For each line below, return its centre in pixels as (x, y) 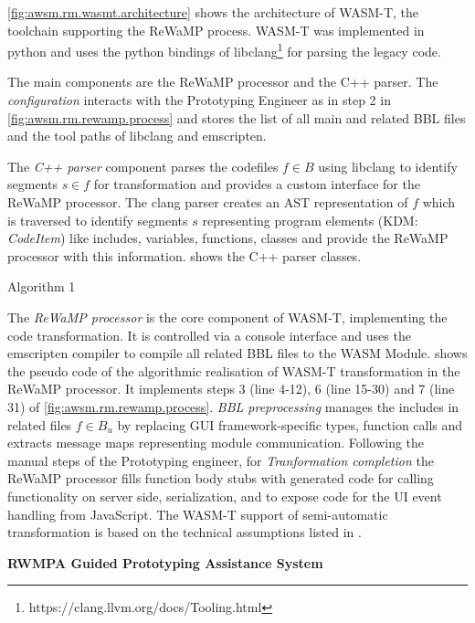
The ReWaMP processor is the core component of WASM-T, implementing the (227, 317)
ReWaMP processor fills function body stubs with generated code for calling (221, 478)
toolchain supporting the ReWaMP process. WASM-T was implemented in (216, 30)
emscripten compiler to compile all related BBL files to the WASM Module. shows (237, 353)
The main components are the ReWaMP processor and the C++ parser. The (223, 82)
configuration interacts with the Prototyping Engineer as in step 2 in (199, 100)
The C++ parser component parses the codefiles (143, 166)
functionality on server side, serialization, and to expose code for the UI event (225, 496)
